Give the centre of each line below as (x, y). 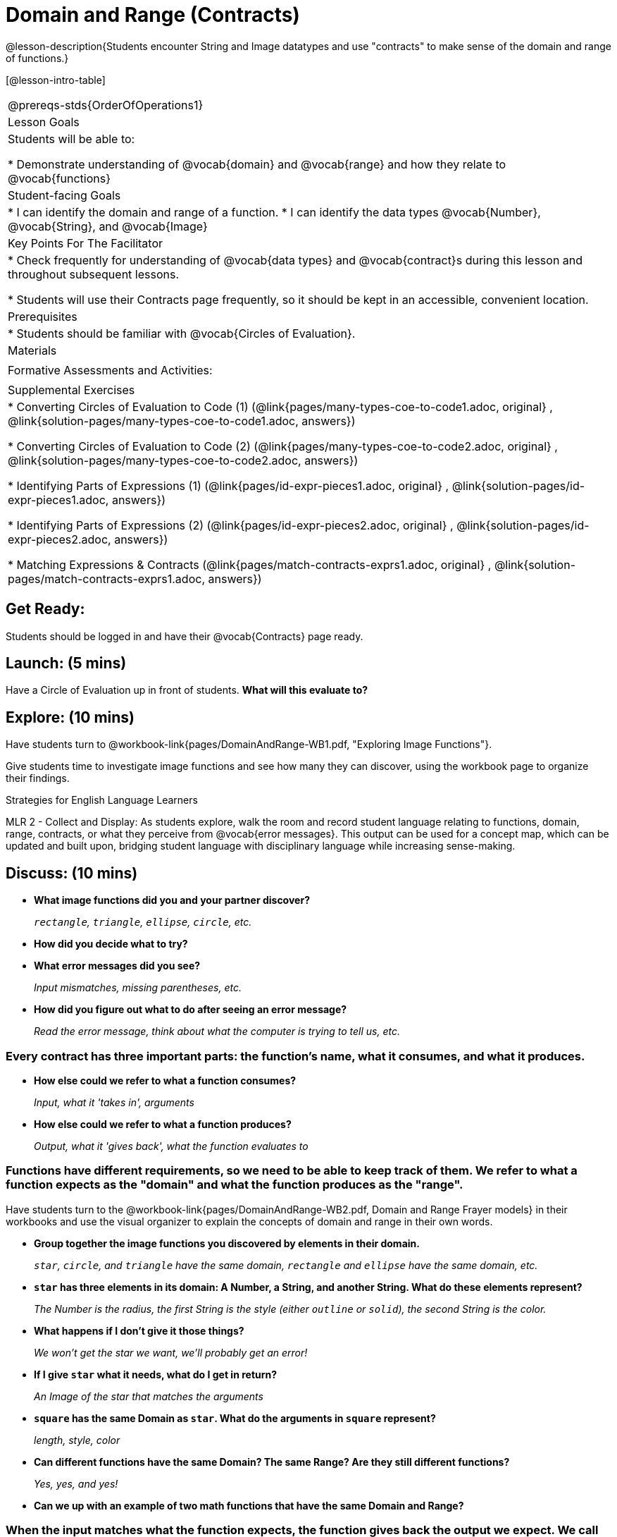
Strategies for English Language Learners (102, 800)
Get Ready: (45, 609)
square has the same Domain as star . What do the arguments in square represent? (235, 1418)
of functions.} (37, 58)
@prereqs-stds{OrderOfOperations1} (106, 105)
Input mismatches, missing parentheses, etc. (138, 988)
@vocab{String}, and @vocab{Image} (108, 226)
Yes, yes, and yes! (76, 1483)
